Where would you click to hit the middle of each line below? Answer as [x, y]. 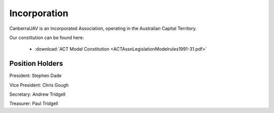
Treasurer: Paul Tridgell [34, 103]
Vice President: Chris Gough [39, 85]
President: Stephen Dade [36, 76]
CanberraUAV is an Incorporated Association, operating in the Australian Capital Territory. [103, 28]
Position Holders [36, 64]
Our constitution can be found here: [47, 37]
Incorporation [39, 13]
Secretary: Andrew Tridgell [38, 94]
